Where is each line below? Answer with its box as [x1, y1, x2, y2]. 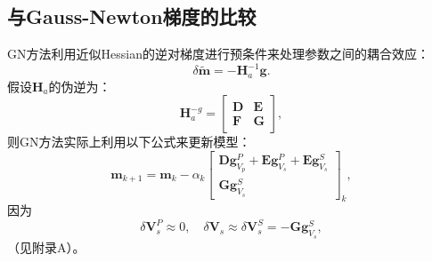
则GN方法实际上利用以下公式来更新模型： [7, 132, 251, 151]
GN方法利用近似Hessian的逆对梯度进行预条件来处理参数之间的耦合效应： [7, 44, 429, 63]
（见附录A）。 [7, 237, 86, 256]
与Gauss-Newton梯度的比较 [7, 3, 257, 30]
